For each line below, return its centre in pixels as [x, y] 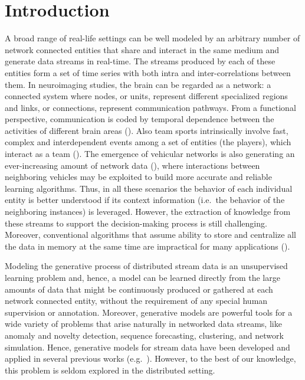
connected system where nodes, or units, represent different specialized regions [146, 96]
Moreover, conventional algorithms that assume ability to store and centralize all [150, 235]
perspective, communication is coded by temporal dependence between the [140, 119]
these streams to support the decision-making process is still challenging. [136, 223]
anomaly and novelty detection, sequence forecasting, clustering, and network [144, 335]
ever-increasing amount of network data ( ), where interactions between [132, 165]
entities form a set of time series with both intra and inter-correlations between [148, 72]
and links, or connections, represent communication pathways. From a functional [150, 107]
